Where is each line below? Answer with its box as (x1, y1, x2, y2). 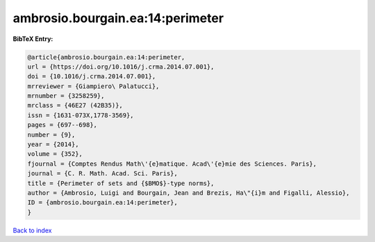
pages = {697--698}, (27, 121, 97, 129)
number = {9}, (27, 130, 76, 139)
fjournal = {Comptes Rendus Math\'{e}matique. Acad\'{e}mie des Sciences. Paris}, (27, 159, 317, 168)
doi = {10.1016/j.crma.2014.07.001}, (27, 73, 156, 80)
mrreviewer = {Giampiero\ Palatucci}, (27, 82, 160, 90)
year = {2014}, (27, 141, 79, 148)
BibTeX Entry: (12, 35, 53, 43)
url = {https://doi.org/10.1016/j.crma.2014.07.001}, (27, 62, 215, 71)
